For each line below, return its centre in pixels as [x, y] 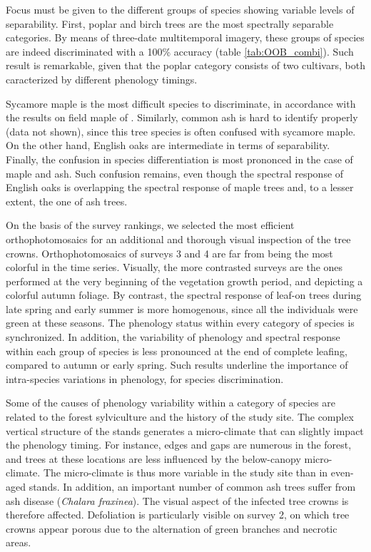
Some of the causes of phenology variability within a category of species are [171, 403]
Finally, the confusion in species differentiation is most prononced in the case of [179, 159]
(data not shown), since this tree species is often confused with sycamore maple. [181, 131]
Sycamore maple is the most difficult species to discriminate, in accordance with [181, 103]
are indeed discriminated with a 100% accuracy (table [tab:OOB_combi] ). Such [180, 51]
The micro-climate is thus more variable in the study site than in [185, 472]
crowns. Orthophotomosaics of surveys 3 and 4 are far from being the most [169, 253]
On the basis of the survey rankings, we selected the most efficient [150, 225]
